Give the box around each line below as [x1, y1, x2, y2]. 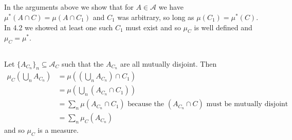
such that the [61, 58, 104, 69]
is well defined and [194, 22, 252, 32]
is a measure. [38, 125, 79, 135]
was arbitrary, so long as [117, 11, 194, 22]
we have [158, 2, 184, 12]
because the [127, 101, 165, 108]
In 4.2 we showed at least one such [4, 22, 113, 32]
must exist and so [125, 22, 181, 32]
